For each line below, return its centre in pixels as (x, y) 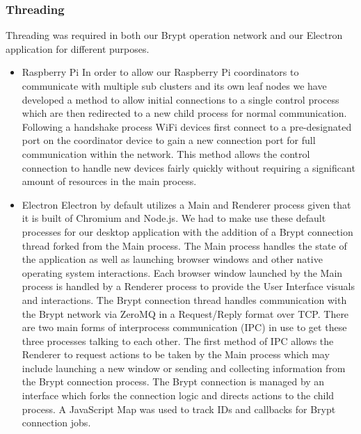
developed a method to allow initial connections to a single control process (180, 99)
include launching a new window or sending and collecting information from (184, 368)
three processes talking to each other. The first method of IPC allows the (178, 340)
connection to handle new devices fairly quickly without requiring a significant (188, 167)
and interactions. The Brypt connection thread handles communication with (184, 299)
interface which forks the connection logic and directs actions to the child (178, 395)
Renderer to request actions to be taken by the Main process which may (176, 354)
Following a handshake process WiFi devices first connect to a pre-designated (187, 126)
